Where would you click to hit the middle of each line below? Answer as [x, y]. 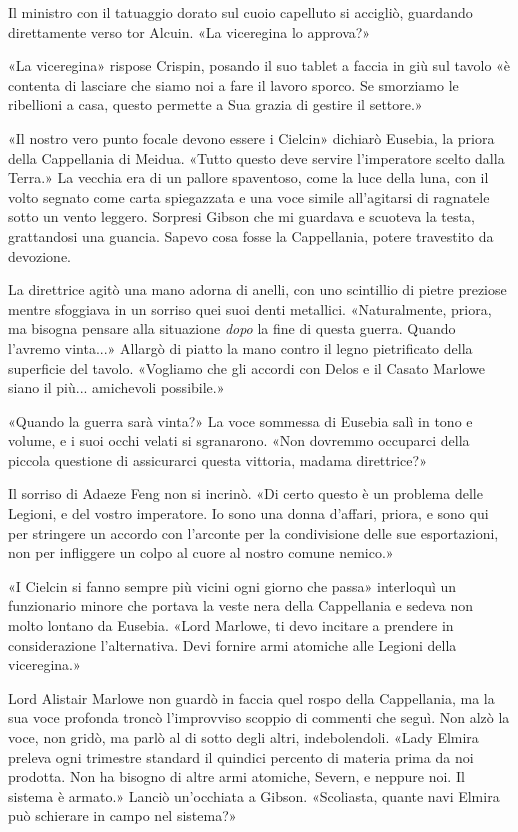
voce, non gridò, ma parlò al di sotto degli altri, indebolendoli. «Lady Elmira [243, 737]
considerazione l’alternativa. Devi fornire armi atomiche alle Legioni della [232, 644]
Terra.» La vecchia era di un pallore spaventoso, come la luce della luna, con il [248, 177]
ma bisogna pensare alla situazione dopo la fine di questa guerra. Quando [232, 328]
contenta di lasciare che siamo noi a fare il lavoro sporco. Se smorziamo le [233, 84]
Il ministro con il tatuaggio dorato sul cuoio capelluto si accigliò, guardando [240, 12]
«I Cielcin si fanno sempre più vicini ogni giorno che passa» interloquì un [232, 585]
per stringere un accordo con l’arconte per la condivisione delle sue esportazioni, [253, 532]
